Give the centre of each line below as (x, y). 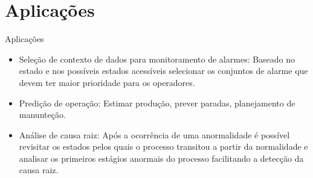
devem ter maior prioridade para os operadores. (107, 82)
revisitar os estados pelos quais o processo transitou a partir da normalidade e (163, 146)
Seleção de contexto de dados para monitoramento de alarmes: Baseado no (157, 59)
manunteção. (42, 115)
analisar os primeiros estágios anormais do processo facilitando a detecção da (161, 158)
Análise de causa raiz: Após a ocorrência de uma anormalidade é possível (154, 134)
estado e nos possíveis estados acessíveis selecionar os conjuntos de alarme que (163, 71)
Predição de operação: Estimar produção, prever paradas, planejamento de (157, 103)
